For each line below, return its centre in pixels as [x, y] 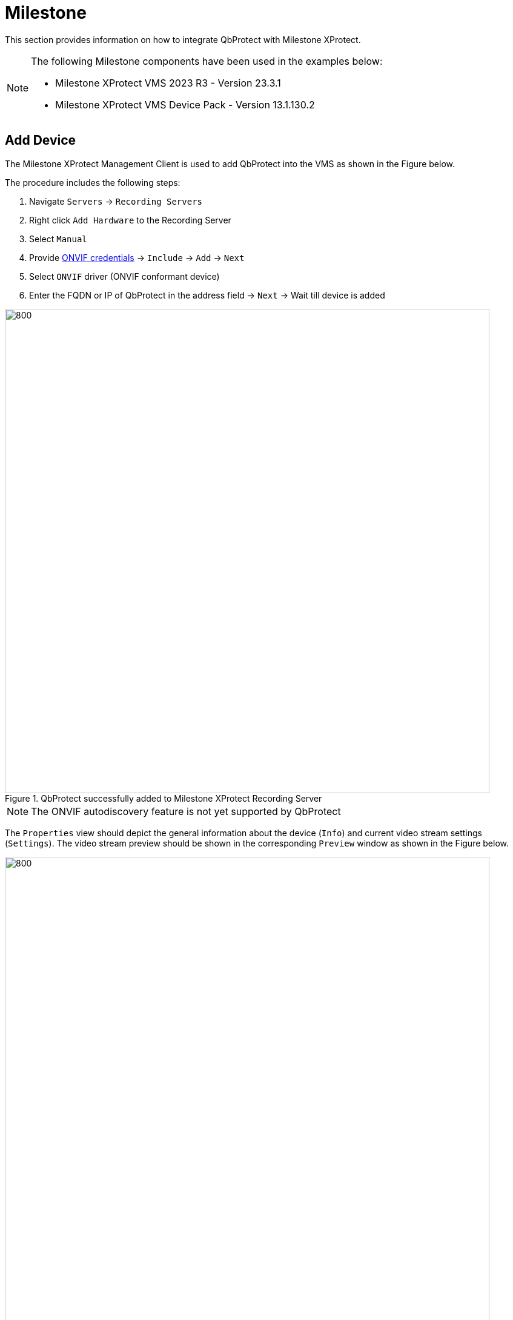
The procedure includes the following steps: [93, 182]
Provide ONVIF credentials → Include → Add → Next [137, 257]
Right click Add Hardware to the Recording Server [130, 220]
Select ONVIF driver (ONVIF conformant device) [124, 276]
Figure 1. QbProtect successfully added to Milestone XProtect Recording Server [164, 798]
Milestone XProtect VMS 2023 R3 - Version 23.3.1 [168, 83]
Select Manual [58, 239]
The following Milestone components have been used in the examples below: [207, 61]
